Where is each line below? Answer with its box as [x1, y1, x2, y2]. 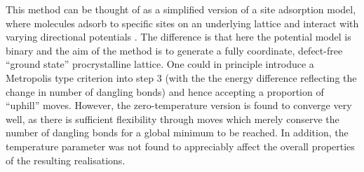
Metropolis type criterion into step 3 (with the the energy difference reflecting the [6, 70, 357, 85]
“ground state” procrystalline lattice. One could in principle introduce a [6, 57, 314, 71]
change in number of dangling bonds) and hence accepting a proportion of [6, 84, 324, 99]
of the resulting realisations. [6, 152, 126, 167]
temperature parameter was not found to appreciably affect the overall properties [6, 138, 355, 153]
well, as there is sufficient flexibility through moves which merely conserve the [6, 111, 339, 126]
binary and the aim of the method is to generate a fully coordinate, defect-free [6, 43, 343, 57]
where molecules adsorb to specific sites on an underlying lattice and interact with [6, 15, 359, 30]
